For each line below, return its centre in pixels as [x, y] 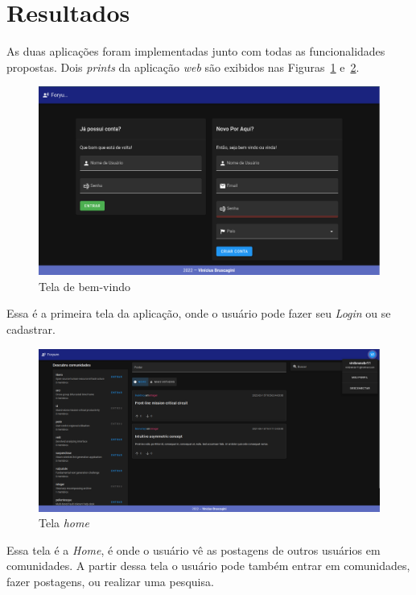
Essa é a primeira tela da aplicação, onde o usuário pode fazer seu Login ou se [199, 313]
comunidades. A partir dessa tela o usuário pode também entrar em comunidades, [208, 566]
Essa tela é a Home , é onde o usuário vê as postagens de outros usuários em [194, 549]
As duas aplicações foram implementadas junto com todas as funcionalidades [196, 51]
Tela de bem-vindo [84, 286]
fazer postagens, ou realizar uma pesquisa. [110, 582]
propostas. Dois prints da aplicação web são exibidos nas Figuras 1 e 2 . [183, 67]
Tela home [64, 523]
